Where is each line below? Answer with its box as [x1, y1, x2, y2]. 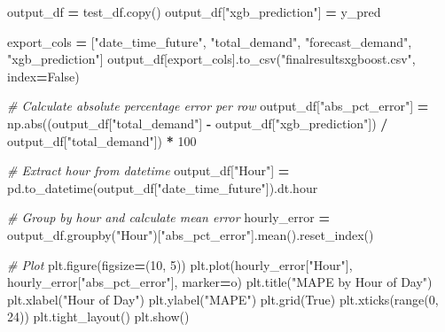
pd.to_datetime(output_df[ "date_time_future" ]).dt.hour [7, 178, 318, 197]
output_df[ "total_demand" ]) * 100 [7, 131, 197, 150]
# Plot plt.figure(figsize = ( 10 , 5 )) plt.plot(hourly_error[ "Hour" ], [7, 255, 353, 274]
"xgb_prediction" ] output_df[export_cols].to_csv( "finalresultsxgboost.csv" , [7, 50, 416, 68]
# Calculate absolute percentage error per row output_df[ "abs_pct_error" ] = [7, 97, 429, 115]
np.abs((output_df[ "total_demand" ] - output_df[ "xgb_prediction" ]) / [7, 113, 388, 132]
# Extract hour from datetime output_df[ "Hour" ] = [7, 161, 290, 180]
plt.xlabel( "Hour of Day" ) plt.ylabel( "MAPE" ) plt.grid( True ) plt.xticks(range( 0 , [7, 290, 439, 308]
